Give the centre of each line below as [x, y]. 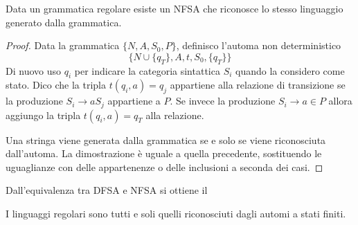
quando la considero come [290, 70]
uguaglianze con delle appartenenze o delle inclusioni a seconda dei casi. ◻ [164, 166]
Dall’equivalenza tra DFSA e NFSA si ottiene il [107, 190]
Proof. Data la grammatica [63, 45]
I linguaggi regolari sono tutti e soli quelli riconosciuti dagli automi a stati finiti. [176, 213]
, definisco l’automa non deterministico [259, 45]
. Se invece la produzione [223, 101]
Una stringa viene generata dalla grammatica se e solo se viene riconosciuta [166, 139]
